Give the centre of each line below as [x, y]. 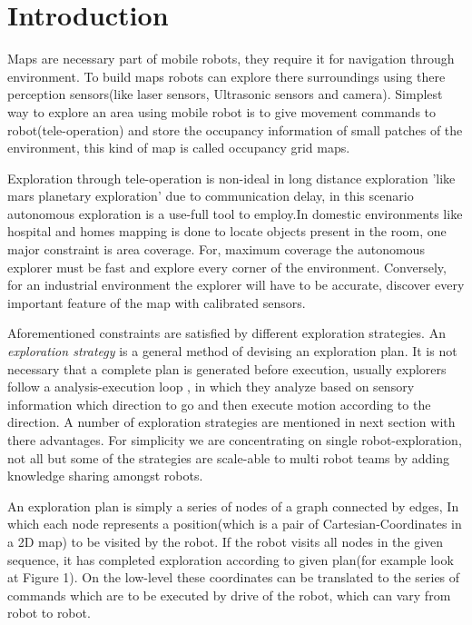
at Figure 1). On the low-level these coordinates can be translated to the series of [234, 577]
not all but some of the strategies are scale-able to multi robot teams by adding [228, 457]
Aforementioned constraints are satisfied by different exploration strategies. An [226, 333]
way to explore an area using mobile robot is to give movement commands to [222, 111]
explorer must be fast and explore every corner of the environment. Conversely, [227, 267]
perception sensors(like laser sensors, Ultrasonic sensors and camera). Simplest [225, 94]
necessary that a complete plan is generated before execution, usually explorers [227, 368]
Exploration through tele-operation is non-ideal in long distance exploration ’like [231, 178]
